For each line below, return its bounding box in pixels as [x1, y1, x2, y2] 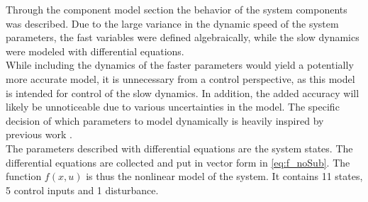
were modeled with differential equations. [6, 43, 184, 58]
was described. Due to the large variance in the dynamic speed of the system [6, 16, 339, 30]
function [6, 169, 42, 184]
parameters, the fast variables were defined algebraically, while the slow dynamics [6, 30, 359, 45]
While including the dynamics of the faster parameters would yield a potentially [6, 57, 354, 72]
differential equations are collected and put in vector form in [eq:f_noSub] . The [6, 155, 350, 169]
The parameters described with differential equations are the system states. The [6, 140, 353, 155]
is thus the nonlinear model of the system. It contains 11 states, [86, 169, 363, 184]
